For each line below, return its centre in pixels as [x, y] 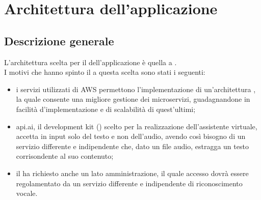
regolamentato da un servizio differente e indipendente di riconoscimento [129, 183]
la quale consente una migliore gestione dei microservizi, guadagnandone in [133, 99]
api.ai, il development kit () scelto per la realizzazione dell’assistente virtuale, [137, 126]
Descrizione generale [59, 40]
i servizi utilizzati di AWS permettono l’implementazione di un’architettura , [136, 89]
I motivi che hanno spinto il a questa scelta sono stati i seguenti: [105, 72]
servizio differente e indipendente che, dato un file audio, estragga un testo [132, 146]
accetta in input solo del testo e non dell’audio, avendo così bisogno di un [131, 136]
